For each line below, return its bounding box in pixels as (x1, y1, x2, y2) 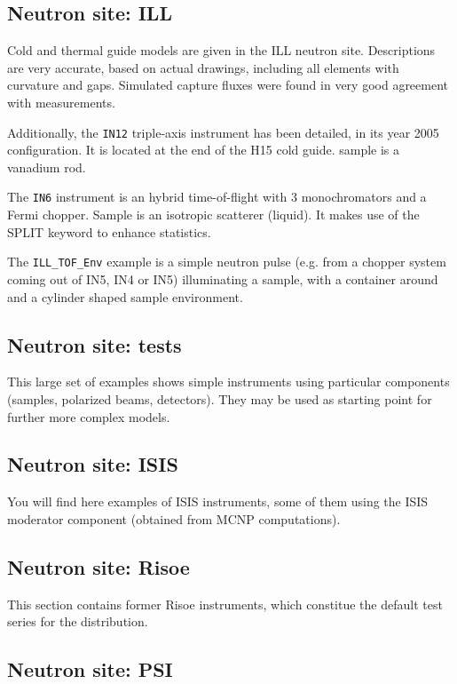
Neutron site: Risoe (7, 553, 190, 580)
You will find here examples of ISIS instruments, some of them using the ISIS (7, 492, 429, 511)
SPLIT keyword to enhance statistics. (7, 222, 211, 241)
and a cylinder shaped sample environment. (7, 287, 243, 306)
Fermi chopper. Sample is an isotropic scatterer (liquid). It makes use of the (7, 205, 420, 224)
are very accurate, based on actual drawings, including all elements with (7, 58, 399, 76)
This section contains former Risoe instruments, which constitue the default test (7, 594, 443, 613)
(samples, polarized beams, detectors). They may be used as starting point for (7, 389, 432, 408)
